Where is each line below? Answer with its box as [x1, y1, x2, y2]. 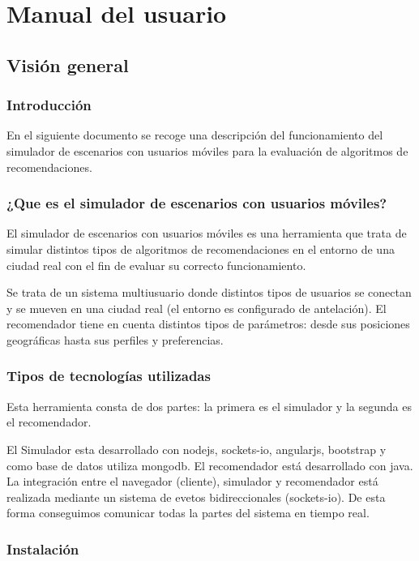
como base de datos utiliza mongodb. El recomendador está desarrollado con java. [6, 456, 413, 473]
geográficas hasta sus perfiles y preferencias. [6, 331, 224, 348]
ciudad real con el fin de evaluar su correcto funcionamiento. [6, 256, 306, 273]
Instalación [6, 538, 79, 559]
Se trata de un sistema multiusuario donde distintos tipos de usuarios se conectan [6, 284, 412, 301]
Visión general [6, 52, 129, 77]
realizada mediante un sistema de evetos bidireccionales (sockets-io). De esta [6, 488, 386, 505]
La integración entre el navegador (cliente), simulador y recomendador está [6, 473, 378, 490]
